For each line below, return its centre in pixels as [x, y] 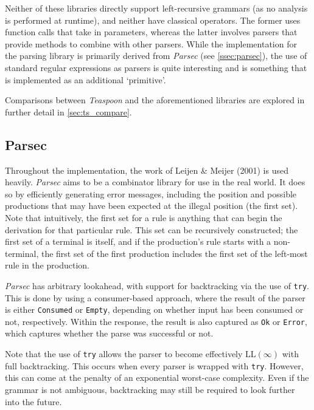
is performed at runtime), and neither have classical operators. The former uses [153, 20]
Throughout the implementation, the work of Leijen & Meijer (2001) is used [147, 170]
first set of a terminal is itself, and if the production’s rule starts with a [138, 241]
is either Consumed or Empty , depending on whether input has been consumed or [154, 309]
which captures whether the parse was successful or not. [109, 333]
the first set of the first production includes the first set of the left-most [174, 253]
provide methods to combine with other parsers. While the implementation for [151, 43]
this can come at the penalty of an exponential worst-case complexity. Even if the [157, 378]
